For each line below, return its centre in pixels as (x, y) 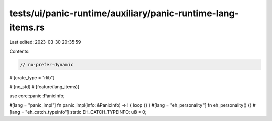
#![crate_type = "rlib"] (32, 77)
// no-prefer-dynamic (47, 65)
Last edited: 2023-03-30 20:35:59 (45, 42)
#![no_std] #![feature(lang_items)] (44, 87)
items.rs (27, 27)
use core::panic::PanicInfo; (37, 96)
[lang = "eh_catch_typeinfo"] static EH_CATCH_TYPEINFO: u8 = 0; (78, 112)
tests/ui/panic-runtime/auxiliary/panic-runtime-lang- (124, 13)
